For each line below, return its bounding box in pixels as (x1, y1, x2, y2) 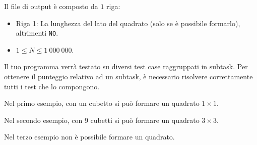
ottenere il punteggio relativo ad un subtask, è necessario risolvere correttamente (4, 71, 253, 82)
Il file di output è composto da (4, 1, 98, 11)
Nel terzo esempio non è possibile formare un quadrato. (4, 131, 175, 142)
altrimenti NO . (16, 28, 58, 38)
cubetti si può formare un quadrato (90, 114, 200, 125)
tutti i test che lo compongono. (4, 81, 100, 91)
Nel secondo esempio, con (4, 114, 83, 125)
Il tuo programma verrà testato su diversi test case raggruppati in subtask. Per (4, 61, 248, 72)
